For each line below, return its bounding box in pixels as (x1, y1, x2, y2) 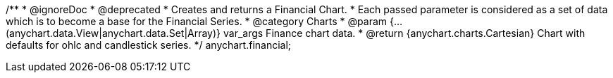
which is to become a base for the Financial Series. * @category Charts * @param (6, 15, 388, 27)
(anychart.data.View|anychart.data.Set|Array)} (6, 27, 221, 39)
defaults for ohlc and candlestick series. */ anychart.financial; (6, 39, 292, 51)
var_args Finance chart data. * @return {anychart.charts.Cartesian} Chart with (223, 27, 586, 39)
